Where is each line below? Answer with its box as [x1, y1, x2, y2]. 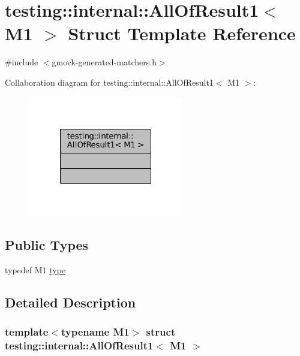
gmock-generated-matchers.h [52, 56, 157, 68]
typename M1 [61, 324, 130, 339]
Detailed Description [5, 292, 136, 311]
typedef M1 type [5, 263, 66, 276]
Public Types [5, 236, 89, 254]
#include [5, 56, 38, 68]
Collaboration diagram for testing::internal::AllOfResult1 [5, 76, 214, 88]
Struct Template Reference [68, 21, 296, 46]
